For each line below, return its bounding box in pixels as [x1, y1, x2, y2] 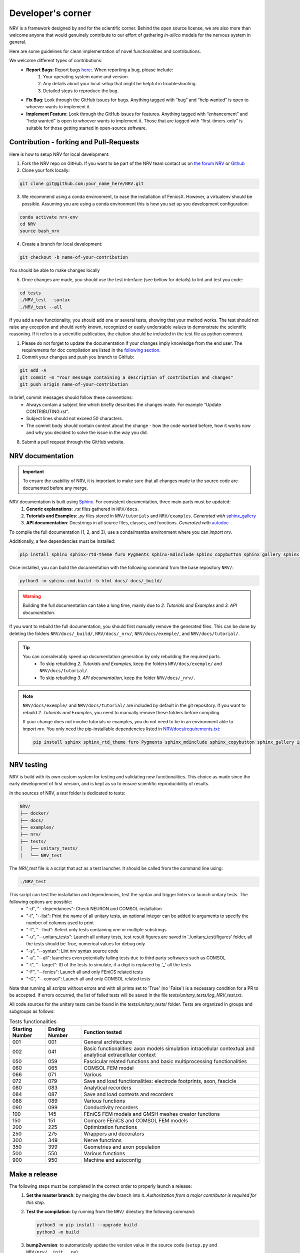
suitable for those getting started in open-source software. [26, 125, 147, 131]
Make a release [9, 1170, 57, 1178]
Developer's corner [9, 8, 92, 19]
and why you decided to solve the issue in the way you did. [26, 430, 148, 436]
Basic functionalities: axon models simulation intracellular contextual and [83, 1045, 255, 1052]
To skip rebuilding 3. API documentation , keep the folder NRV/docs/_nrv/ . [39, 675, 195, 681]
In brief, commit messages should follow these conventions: [9, 394, 133, 400]
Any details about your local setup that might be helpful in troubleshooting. [43, 81, 197, 87]
